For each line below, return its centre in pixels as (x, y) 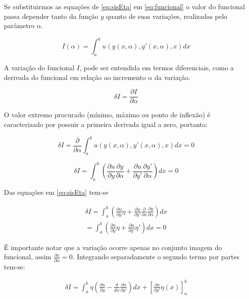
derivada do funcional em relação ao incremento (75, 77)
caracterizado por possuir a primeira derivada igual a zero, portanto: (106, 124)
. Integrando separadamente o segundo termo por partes (156, 257)
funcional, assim (28, 257)
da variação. (173, 77)
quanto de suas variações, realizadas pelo (167, 16)
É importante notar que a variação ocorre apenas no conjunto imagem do (113, 247)
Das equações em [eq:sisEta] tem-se (56, 192)
